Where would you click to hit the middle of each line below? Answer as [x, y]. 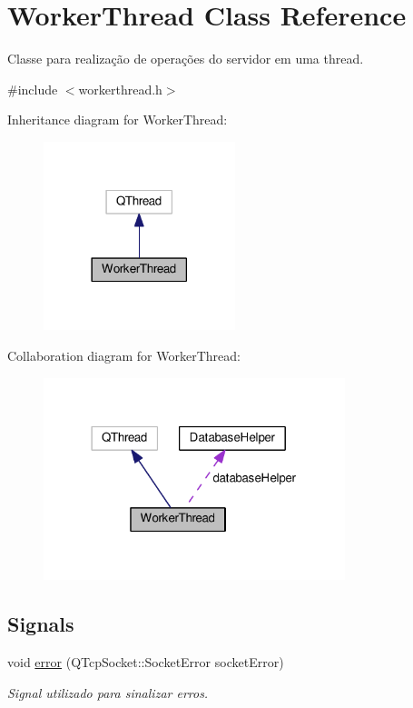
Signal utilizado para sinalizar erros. [108, 692]
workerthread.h [120, 89]
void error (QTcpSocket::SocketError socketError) [146, 661]
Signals [41, 624]
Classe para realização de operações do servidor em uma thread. [186, 59]
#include [33, 89]
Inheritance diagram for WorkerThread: [118, 120]
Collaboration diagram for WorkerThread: [124, 355]
